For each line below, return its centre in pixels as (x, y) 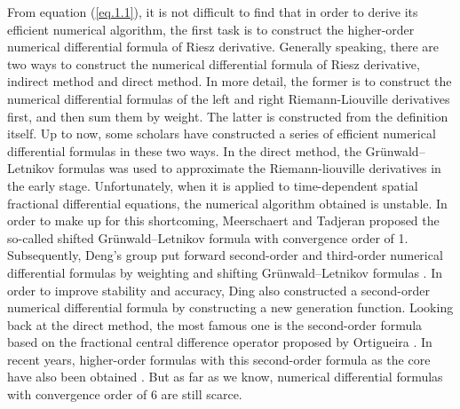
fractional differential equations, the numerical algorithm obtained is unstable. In (227, 203)
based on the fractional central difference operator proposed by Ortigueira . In (220, 342)
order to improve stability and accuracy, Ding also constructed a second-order (219, 290)
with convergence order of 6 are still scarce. (125, 394)
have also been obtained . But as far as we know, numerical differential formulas (225, 377)
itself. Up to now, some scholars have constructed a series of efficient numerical (222, 134)
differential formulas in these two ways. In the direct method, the (184, 150)
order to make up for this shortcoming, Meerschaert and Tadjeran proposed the (223, 220)
